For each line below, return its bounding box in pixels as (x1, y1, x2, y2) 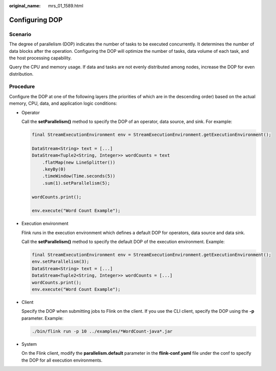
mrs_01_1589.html (48, 3, 83, 8)
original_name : (9, 3, 41, 8)
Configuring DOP (9, 15, 63, 24)
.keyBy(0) (42, 166, 66, 172)
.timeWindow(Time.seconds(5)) (42, 173, 116, 179)
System (21, 341, 37, 347)
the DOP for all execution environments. (21, 357, 103, 363)
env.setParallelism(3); (32, 259, 90, 264)
